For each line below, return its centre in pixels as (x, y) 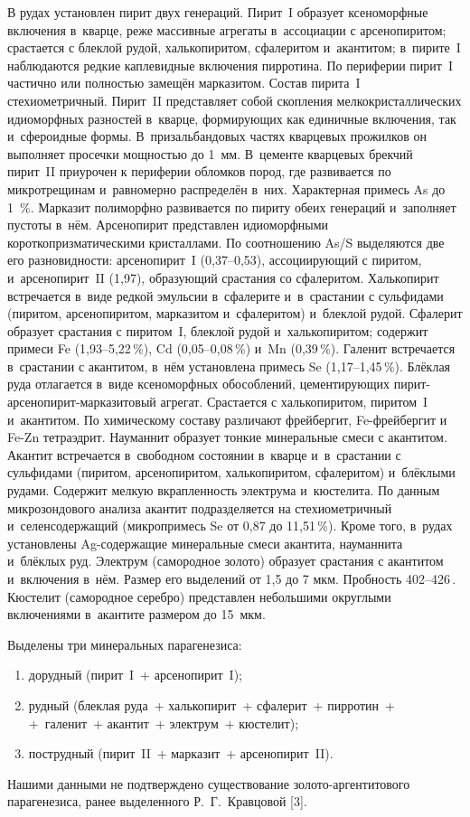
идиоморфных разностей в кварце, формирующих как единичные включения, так (232, 118)
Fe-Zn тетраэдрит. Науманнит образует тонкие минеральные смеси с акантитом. (227, 437)
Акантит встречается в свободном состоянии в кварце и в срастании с (204, 454)
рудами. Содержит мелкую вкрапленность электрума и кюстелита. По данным (224, 490)
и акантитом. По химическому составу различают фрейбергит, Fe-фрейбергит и (227, 419)
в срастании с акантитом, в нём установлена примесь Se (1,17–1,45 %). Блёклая (229, 366)
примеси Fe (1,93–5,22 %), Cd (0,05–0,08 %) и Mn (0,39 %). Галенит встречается (231, 348)
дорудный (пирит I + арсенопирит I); (135, 675)
